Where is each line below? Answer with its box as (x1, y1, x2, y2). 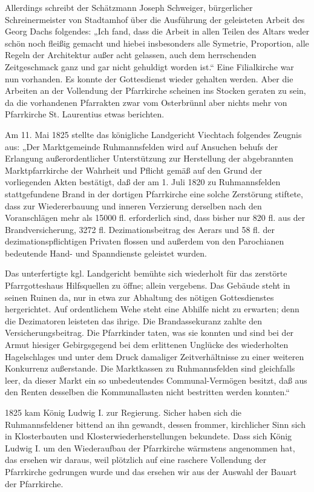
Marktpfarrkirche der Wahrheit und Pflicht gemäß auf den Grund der (5, 163, 263, 176)
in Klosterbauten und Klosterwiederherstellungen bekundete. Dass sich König (5, 430, 292, 442)
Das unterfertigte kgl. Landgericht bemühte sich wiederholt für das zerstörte (5, 267, 287, 280)
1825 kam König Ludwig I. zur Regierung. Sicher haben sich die (5, 406, 242, 418)
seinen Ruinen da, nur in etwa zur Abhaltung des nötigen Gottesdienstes (5, 290, 274, 303)
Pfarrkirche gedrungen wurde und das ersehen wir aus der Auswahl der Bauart (5, 465, 297, 477)
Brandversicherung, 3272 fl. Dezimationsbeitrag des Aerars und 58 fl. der (5, 223, 275, 235)
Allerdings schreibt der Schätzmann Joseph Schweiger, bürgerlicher (5, 1, 253, 13)
